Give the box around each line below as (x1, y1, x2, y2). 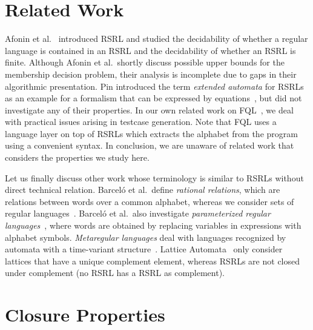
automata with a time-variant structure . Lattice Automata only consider (5, 243, 283, 255)
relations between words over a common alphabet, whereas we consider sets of (5, 195, 294, 207)
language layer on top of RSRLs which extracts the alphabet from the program (5, 127, 298, 140)
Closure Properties (5, 302, 165, 327)
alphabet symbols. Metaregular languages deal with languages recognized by (5, 231, 286, 243)
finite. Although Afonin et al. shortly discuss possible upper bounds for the (5, 56, 285, 69)
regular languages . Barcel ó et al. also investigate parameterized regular (5, 207, 271, 220)
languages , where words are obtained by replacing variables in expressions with (5, 219, 301, 232)
